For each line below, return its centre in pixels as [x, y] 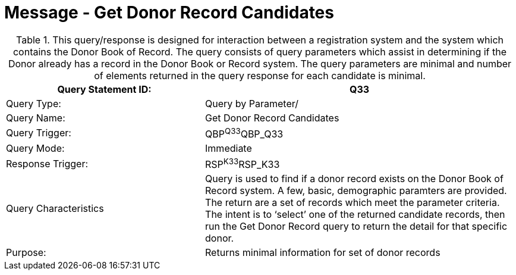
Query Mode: [35, 149]
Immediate [229, 149]
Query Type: [34, 103]
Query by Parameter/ [252, 103]
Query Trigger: [39, 133]
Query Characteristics [55, 209]
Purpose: [26, 253]
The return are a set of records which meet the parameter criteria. [353, 203]
